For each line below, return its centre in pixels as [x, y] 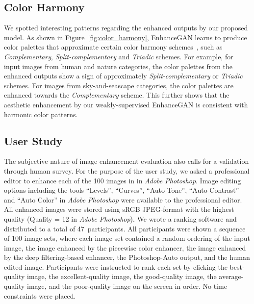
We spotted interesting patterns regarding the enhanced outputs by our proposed [126, 28]
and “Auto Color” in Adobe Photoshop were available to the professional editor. [123, 199]
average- [231, 276]
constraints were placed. [40, 295]
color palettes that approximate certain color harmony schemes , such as [113, 47]
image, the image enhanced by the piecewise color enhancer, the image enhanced [125, 247]
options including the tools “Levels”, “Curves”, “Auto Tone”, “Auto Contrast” [122, 190]
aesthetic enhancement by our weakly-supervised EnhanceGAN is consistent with [126, 104]
